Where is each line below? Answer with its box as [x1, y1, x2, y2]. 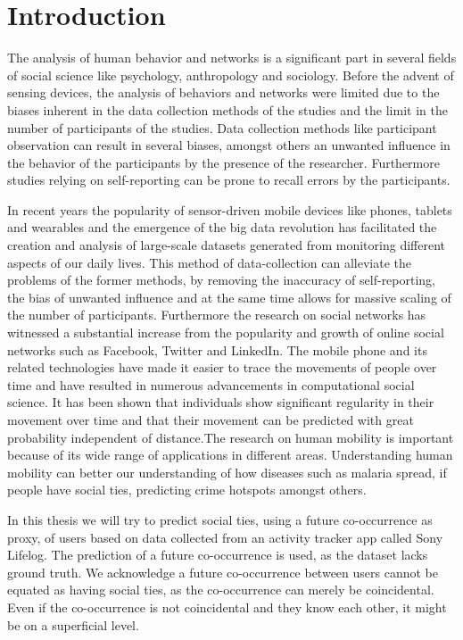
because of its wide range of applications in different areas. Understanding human [7, 445, 453, 464]
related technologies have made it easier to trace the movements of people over [7, 358, 437, 377]
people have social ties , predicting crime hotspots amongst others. [7, 480, 367, 499]
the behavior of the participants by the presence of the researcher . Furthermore [7, 153, 440, 171]
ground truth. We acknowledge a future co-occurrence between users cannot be [7, 562, 438, 581]
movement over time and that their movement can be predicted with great [7, 411, 414, 428]
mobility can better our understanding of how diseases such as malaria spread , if [7, 462, 447, 481]
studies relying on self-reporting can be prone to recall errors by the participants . [7, 170, 451, 189]
